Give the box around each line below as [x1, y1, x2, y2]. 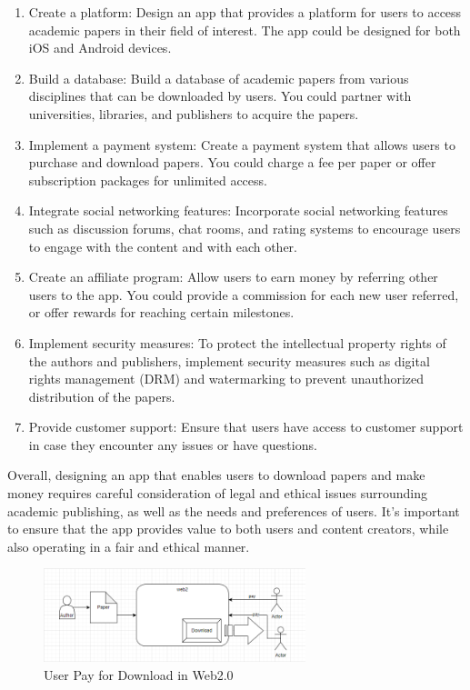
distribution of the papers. [28, 386, 175, 405]
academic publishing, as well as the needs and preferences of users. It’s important [7, 501, 460, 520]
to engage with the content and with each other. [28, 236, 297, 255]
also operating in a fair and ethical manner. [7, 536, 250, 555]
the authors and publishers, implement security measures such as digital [28, 351, 430, 370]
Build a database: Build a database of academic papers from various [28, 68, 409, 87]
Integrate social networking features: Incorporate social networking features [28, 201, 448, 220]
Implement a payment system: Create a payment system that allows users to [28, 135, 455, 154]
